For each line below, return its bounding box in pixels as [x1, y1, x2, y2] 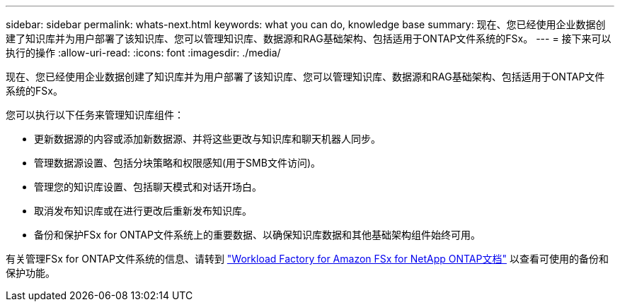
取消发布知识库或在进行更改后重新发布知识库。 [34, 205, 252, 217]
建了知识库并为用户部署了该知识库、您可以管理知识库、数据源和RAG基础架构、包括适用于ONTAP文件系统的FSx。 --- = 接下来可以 [6, 32, 612, 44]
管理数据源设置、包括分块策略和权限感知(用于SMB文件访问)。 [34, 157, 321, 169]
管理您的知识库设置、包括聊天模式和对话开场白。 [34, 181, 262, 193]
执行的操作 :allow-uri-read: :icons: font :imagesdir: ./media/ [6, 47, 281, 59]
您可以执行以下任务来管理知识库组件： [6, 109, 184, 121]
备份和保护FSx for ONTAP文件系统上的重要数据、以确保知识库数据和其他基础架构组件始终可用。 [34, 229, 481, 241]
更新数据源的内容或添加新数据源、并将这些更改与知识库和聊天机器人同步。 [34, 133, 381, 145]
